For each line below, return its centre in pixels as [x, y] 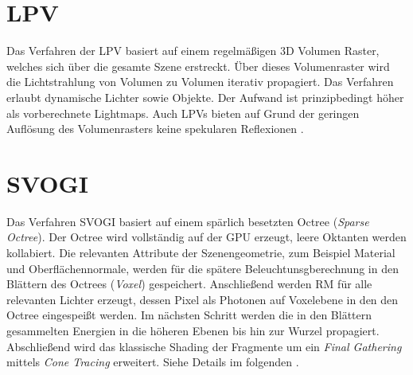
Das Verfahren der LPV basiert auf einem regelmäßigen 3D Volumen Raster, [193, 51]
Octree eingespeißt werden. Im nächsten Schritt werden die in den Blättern [189, 315]
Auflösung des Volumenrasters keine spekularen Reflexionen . [155, 129]
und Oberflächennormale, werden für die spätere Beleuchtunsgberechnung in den [203, 268]
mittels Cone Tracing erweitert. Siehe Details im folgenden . [153, 362]
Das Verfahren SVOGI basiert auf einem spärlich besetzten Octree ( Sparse [188, 221]
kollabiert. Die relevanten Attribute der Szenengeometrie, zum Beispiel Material [201, 252]
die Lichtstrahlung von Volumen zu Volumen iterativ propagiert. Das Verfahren [200, 82]
